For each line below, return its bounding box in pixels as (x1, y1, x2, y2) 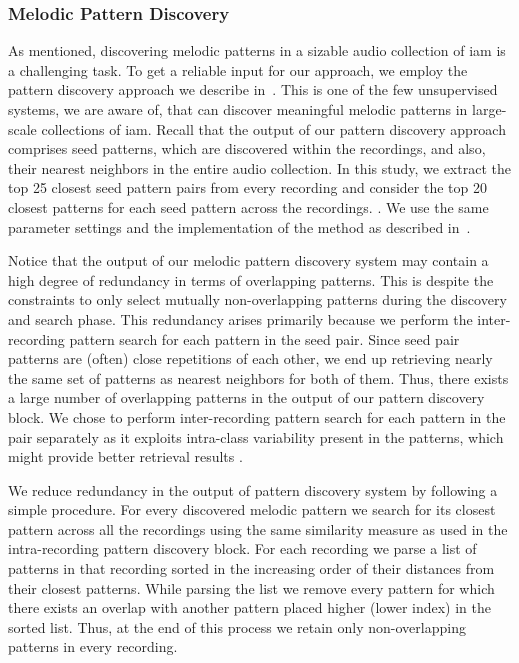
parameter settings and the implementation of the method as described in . (8, 216, 471, 237)
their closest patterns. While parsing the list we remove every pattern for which (8, 577, 495, 598)
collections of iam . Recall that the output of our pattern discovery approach (41, 118, 506, 139)
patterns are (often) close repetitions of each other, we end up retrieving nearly (8, 348, 493, 369)
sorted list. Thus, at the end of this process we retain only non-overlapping (8, 616, 466, 637)
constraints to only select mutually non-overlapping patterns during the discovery (8, 289, 507, 310)
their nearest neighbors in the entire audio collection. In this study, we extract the (8, 157, 511, 178)
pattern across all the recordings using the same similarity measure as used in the (8, 518, 508, 539)
